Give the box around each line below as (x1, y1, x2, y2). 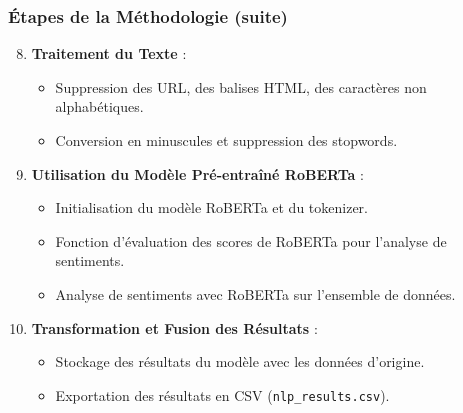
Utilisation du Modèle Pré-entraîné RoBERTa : (31, 163, 364, 184)
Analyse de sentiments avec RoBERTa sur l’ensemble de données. (55, 283, 456, 304)
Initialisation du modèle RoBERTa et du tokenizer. (55, 197, 369, 218)
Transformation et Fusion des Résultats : (31, 317, 318, 338)
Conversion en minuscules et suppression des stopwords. (55, 130, 398, 150)
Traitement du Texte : (31, 43, 187, 64)
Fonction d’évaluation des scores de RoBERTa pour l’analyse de (55, 230, 447, 251)
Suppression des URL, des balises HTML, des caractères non (55, 76, 427, 97)
